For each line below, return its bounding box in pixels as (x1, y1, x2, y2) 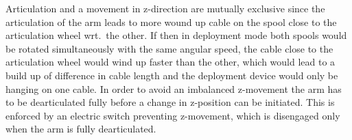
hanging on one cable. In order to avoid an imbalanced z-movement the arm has (5, 81, 342, 96)
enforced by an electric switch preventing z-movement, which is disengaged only (5, 108, 340, 122)
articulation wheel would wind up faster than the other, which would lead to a (5, 55, 336, 69)
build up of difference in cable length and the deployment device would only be (5, 68, 338, 82)
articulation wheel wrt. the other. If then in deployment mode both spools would (5, 28, 347, 42)
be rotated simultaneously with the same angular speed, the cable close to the (5, 41, 333, 55)
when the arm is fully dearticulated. (5, 122, 156, 136)
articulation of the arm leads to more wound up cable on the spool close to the (5, 14, 337, 29)
